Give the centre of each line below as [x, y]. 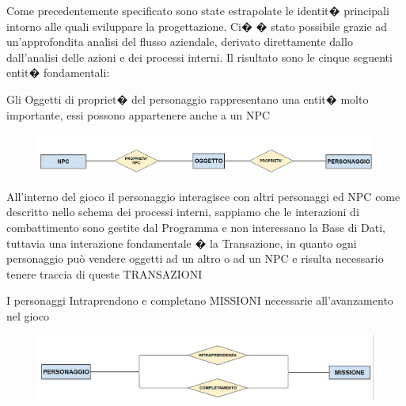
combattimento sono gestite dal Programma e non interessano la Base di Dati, [196, 227]
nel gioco [28, 315]
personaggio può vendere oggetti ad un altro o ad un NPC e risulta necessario [195, 258]
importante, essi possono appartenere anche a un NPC [138, 114]
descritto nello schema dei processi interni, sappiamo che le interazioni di [183, 212]
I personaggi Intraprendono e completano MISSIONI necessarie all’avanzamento [200, 300]
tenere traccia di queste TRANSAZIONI [104, 273]
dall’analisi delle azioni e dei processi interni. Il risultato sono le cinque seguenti [199, 57]
